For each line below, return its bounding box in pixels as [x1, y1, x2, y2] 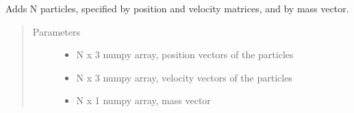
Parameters [32, 24, 80, 38]
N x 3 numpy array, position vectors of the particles [76, 47, 294, 62]
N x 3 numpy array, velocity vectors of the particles [76, 70, 292, 84]
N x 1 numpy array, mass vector [76, 93, 211, 108]
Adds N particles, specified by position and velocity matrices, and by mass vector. [5, 1, 349, 15]
